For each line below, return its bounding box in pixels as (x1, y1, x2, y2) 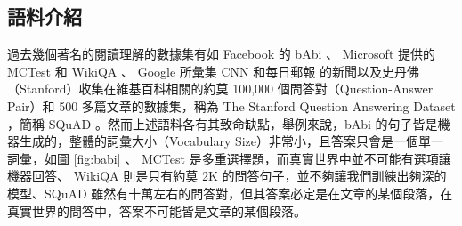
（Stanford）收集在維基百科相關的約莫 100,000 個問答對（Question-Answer (7, 79, 434, 98)
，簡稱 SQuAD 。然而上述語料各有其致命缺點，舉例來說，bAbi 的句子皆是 (7, 114, 438, 133)
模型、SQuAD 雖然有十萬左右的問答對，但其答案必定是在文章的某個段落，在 (7, 183, 453, 202)
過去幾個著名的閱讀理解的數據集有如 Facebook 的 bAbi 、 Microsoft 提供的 (7, 44, 435, 63)
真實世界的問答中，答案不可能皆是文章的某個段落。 (7, 201, 306, 220)
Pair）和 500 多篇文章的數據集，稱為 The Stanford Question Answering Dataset (7, 96, 456, 115)
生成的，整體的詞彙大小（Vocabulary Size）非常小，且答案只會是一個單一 (19, 132, 444, 150)
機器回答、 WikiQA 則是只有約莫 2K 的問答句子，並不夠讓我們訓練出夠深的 (7, 166, 447, 185)
